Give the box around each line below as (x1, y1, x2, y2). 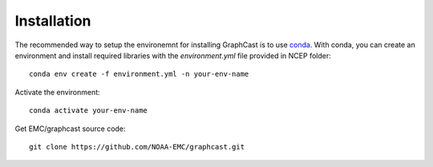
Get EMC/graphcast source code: (14, 124, 126, 133)
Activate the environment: (14, 87, 100, 97)
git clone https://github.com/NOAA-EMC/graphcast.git (29, 142, 245, 151)
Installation (14, 12, 91, 30)
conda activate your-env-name (29, 106, 148, 115)
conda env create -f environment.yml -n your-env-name (29, 70, 249, 79)
